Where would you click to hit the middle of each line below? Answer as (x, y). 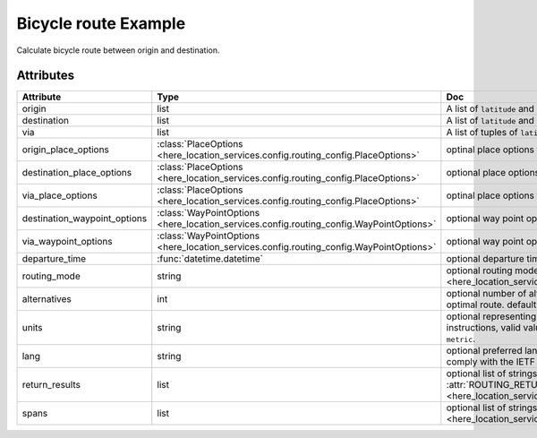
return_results (51, 385)
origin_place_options (65, 150)
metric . (461, 339)
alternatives (47, 299)
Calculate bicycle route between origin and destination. (118, 50)
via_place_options (60, 195)
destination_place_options (77, 173)
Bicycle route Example (101, 23)
